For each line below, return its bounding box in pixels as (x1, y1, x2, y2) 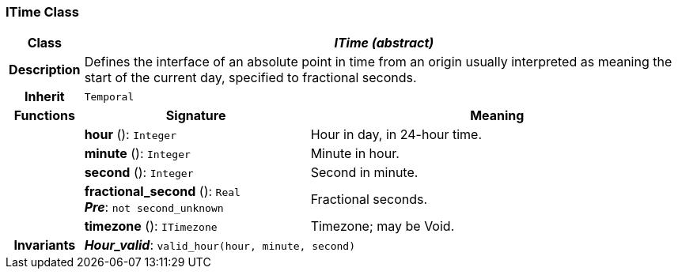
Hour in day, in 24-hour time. (310, 126, 483, 143)
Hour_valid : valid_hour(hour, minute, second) (84, 237, 355, 254)
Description (9, 62, 81, 78)
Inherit (24, 89, 65, 105)
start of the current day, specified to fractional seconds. (84, 70, 417, 86)
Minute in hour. (310, 145, 400, 162)
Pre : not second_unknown (84, 199, 224, 216)
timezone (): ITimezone (84, 218, 218, 235)
